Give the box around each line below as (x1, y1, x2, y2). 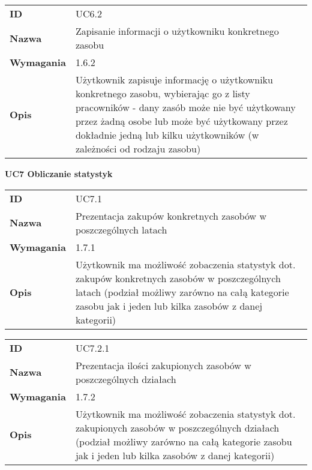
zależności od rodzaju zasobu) (75, 142, 201, 155)
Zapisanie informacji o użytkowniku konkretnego (75, 24, 279, 38)
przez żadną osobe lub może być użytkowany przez (75, 114, 288, 128)
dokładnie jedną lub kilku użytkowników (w (75, 128, 259, 142)
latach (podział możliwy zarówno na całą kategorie (75, 285, 289, 299)
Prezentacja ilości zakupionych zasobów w (75, 358, 251, 372)
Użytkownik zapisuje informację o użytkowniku (75, 73, 273, 86)
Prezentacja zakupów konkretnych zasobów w (75, 208, 267, 223)
